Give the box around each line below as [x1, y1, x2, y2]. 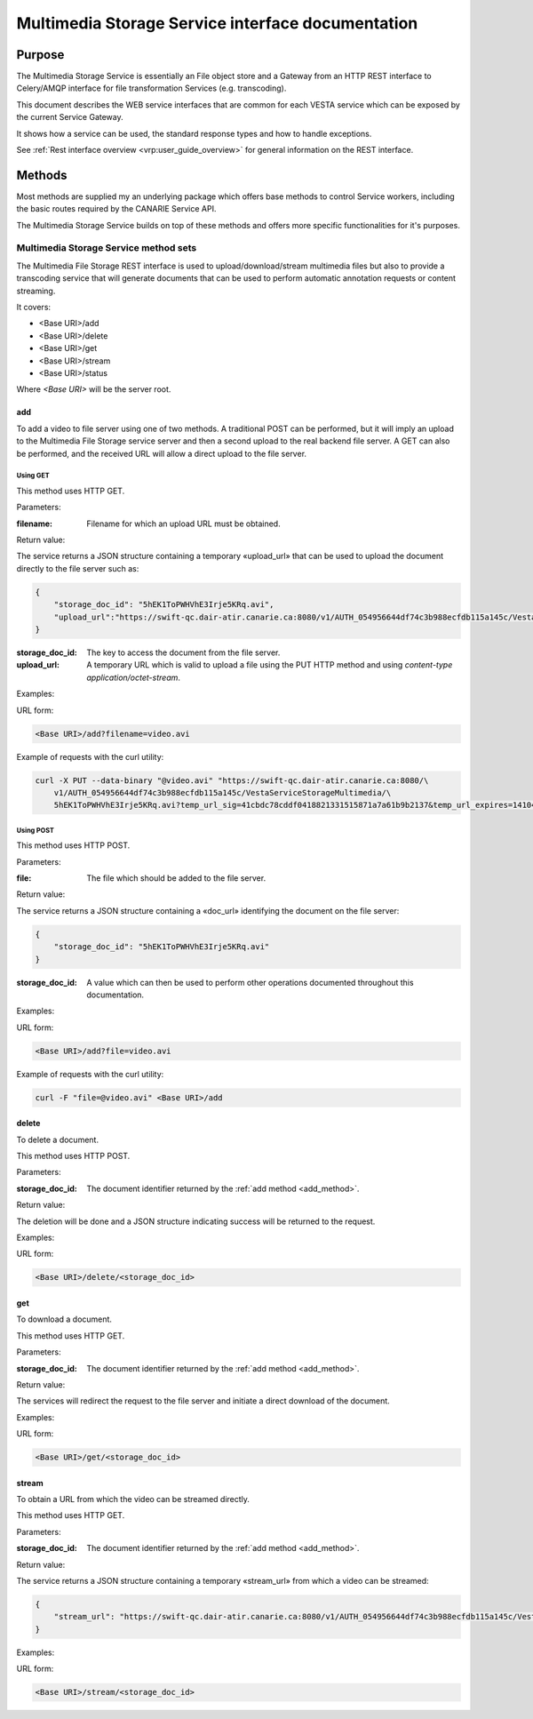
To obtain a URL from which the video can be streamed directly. [16, 1494, 251, 1505]
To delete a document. [16, 1134, 99, 1145]
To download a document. [16, 1314, 113, 1324]
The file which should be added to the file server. [86, 873, 266, 883]
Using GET [16, 471, 50, 480]
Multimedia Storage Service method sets [16, 242, 197, 254]
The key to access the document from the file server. [86, 647, 281, 658]
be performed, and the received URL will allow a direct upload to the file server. [16, 448, 306, 459]
